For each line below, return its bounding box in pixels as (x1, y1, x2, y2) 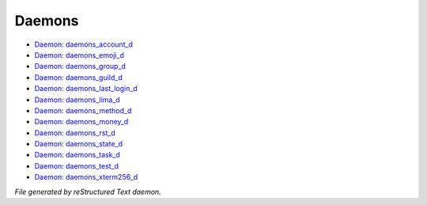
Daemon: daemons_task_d (34, 150, 120, 160)
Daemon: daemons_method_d (34, 105, 132, 115)
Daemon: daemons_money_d (34, 117, 129, 127)
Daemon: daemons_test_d (34, 161, 119, 170)
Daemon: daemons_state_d (34, 139, 123, 149)
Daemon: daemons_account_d (34, 40, 134, 49)
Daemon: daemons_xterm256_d (34, 173, 138, 182)
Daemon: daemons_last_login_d (34, 84, 138, 93)
